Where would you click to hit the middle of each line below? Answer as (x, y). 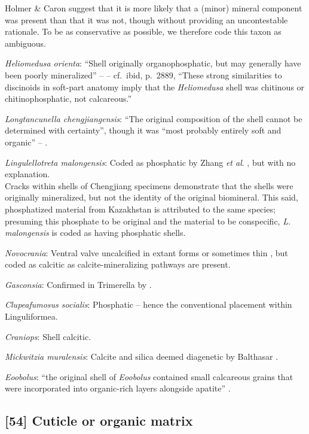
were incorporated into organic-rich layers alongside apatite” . (118, 388)
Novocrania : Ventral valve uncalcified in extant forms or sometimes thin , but (146, 252)
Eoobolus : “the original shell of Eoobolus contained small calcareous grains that (149, 376)
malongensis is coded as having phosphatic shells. (95, 233)
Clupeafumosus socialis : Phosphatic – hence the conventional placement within (149, 304)
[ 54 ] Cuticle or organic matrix (99, 421)
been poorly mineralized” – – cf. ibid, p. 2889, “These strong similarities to (143, 75)
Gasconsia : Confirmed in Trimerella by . (78, 284)
